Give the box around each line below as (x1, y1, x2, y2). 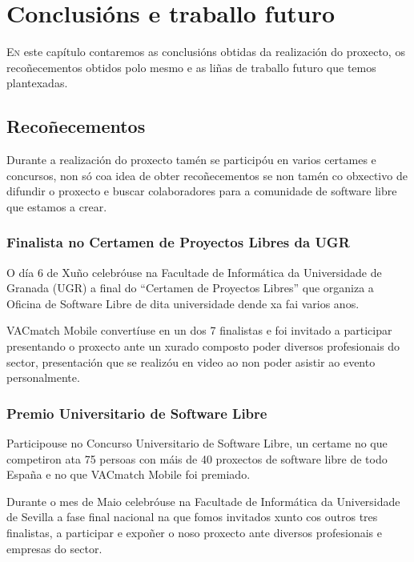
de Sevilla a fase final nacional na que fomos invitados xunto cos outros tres (6, 508, 378, 525)
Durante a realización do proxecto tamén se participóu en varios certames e (6, 151, 376, 168)
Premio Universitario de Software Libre (6, 403, 267, 423)
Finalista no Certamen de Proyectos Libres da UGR (6, 232, 350, 252)
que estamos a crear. (6, 198, 107, 215)
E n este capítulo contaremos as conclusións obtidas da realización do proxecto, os (6, 43, 405, 60)
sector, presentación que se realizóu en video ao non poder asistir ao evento (6, 353, 376, 370)
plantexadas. (6, 74, 68, 91)
